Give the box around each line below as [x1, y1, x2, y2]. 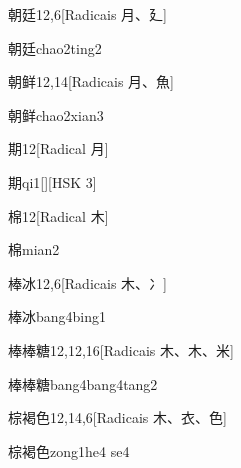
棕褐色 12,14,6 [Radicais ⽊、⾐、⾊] [8, 407, 227, 428]
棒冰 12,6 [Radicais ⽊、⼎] [8, 272, 167, 293]
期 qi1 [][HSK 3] [8, 171, 97, 192]
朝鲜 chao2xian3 [8, 104, 104, 125]
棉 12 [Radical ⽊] [8, 205, 109, 226]
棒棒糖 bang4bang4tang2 [8, 373, 158, 394]
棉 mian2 [8, 239, 60, 260]
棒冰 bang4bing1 [8, 306, 107, 327]
